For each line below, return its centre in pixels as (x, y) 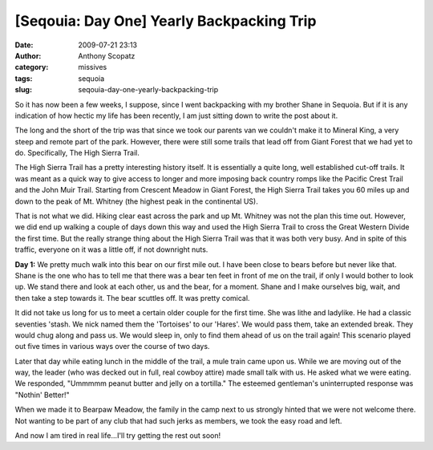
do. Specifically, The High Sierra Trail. (77, 153)
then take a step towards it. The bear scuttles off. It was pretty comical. (132, 298)
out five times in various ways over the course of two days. (112, 347)
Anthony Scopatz (107, 55)
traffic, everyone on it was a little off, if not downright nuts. (111, 249)
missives (93, 67)
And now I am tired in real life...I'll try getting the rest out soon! (118, 436)
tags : (24, 78)
